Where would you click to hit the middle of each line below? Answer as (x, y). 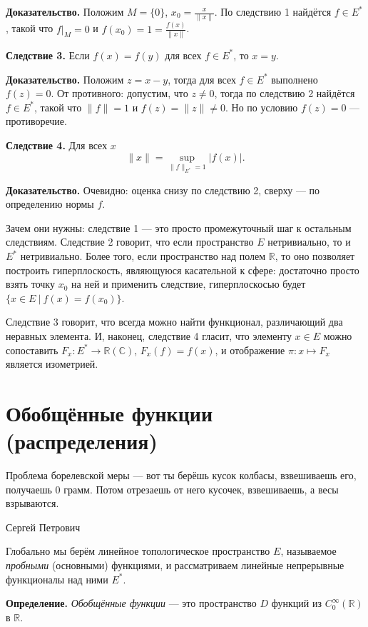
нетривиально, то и (309, 242)
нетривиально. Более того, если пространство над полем (143, 256)
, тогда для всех (202, 79)
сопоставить (32, 350)
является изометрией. (52, 364)
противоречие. (36, 121)
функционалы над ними (57, 579)
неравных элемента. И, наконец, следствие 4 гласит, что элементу (149, 336)
